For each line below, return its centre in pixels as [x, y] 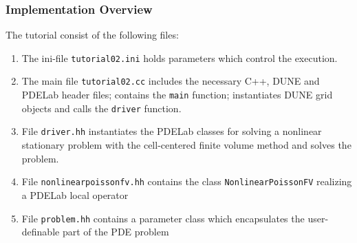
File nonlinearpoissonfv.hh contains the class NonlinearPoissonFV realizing [187, 181]
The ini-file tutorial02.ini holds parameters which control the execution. [180, 57]
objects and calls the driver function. [101, 108]
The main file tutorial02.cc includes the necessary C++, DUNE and [171, 81]
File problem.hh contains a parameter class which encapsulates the [163, 218]
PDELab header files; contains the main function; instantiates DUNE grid [177, 95]
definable [41, 232]
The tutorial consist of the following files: [92, 35]
